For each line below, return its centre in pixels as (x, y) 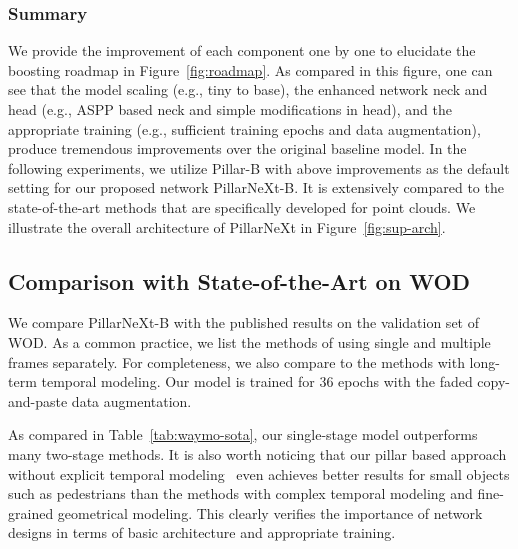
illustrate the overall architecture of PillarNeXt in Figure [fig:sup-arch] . (227, 226)
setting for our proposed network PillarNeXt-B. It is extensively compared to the (256, 187)
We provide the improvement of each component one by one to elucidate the (242, 50)
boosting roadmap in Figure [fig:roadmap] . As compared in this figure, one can (250, 69)
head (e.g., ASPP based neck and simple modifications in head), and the (230, 109)
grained (31, 512)
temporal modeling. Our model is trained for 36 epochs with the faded (257, 381)
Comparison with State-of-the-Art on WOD (239, 280)
